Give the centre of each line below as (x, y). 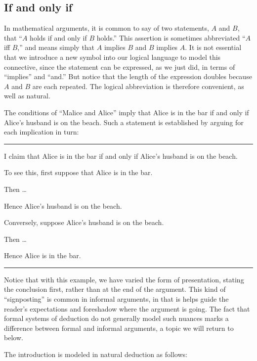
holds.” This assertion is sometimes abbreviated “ (171, 37)
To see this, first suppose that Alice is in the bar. (78, 172)
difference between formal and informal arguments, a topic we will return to (119, 328)
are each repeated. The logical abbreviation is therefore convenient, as (138, 86)
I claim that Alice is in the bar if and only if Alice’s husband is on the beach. (121, 156)
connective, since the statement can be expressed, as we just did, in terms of (120, 67)
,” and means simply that (56, 47)
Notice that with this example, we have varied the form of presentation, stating (124, 279)
